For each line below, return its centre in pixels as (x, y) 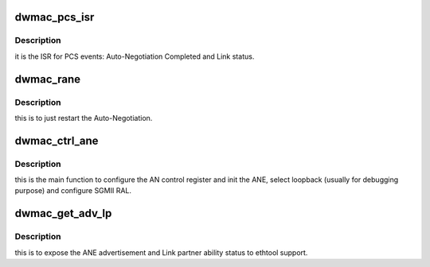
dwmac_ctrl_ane (57, 140)
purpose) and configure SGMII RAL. (73, 191)
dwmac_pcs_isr (55, 17)
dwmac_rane (48, 79)
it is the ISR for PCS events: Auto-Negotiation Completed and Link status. (135, 56)
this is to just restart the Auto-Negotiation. (84, 118)
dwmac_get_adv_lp (63, 213)
